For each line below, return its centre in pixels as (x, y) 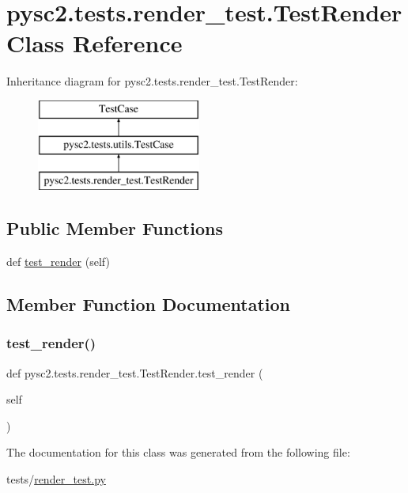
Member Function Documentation (149, 304)
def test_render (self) (58, 262)
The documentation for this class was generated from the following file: (178, 452)
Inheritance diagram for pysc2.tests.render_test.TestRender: (152, 81)
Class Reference (94, 43)
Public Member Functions (115, 228)
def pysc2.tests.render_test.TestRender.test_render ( (135, 372)
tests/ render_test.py (56, 479)
